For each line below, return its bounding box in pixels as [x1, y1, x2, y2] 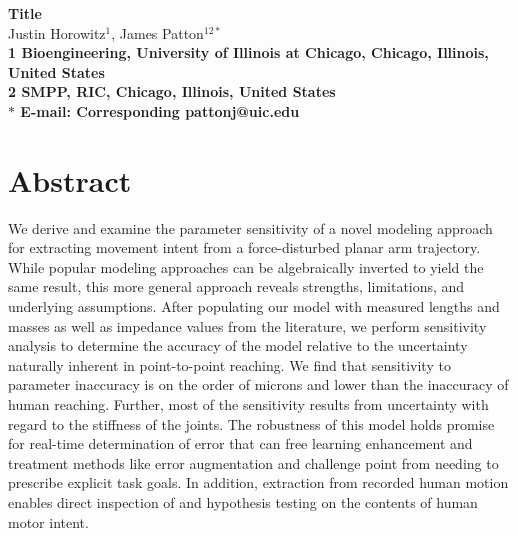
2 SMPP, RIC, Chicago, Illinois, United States [8, 81, 336, 102]
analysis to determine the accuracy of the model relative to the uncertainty [8, 335, 468, 356]
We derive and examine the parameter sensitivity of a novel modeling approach [8, 217, 493, 238]
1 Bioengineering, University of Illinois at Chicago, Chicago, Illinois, [8, 42, 489, 63]
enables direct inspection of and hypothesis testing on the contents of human [8, 492, 478, 512]
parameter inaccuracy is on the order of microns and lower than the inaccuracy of [8, 374, 509, 395]
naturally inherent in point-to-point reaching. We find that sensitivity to [8, 354, 451, 375]
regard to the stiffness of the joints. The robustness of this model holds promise [8, 413, 495, 434]
